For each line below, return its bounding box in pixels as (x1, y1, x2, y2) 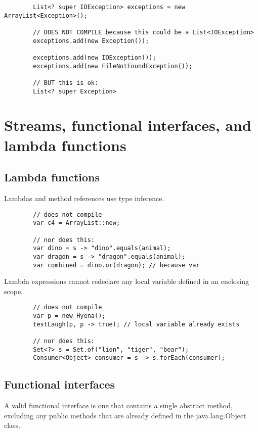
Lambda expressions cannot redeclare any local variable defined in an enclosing (4, 276, 249, 286)
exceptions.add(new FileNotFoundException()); (33, 62, 193, 70)
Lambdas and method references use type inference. (4, 193, 164, 203)
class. (4, 420, 21, 430)
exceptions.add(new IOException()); (33, 54, 156, 61)
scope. (4, 285, 23, 296)
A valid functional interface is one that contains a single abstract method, (4, 400, 233, 411)
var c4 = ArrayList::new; (33, 219, 120, 227)
